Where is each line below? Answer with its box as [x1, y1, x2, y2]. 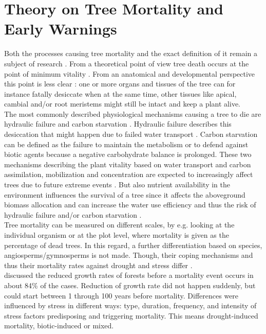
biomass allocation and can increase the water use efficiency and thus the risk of [4, 199, 256, 210]
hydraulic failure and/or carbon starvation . [4, 209, 142, 220]
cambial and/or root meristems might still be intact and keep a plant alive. [4, 98, 240, 109]
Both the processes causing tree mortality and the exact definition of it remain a [4, 48, 257, 59]
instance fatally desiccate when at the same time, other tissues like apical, [4, 88, 237, 99]
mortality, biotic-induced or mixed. [4, 320, 114, 331]
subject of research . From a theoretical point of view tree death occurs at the [4, 58, 249, 68]
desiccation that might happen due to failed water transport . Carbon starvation [4, 129, 258, 139]
